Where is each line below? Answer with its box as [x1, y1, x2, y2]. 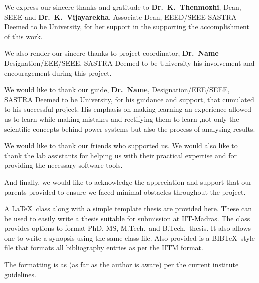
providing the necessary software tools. [4, 160, 123, 170]
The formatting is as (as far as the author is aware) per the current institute [4, 259, 239, 270]
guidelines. [4, 269, 36, 279]
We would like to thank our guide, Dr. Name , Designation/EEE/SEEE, [4, 84, 230, 95]
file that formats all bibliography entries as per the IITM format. [4, 242, 203, 253]
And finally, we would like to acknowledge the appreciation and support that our [4, 176, 252, 187]
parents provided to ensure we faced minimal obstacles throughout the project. [4, 186, 246, 197]
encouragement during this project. [4, 67, 112, 78]
